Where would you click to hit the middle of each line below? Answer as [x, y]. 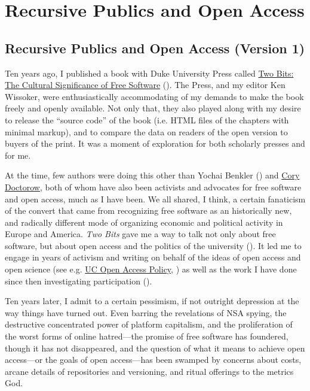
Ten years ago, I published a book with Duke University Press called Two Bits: [149, 73]
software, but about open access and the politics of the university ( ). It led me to [153, 245]
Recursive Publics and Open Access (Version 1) [155, 48]
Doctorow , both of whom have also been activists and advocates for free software [153, 187]
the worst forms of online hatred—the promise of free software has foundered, [147, 336]
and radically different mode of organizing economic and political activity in [144, 222]
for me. [18, 155]
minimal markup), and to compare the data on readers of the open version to [146, 131]
